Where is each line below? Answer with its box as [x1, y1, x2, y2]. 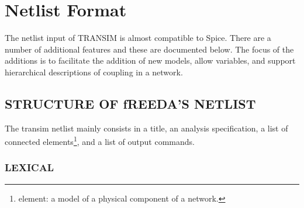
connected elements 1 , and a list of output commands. [5, 134, 195, 147]
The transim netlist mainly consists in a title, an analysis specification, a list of [5, 122, 288, 134]
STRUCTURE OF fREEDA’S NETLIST [5, 94, 256, 112]
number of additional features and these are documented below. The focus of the [5, 43, 294, 55]
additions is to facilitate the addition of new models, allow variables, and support [5, 54, 296, 67]
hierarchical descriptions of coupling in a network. [5, 65, 183, 78]
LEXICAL [5, 160, 54, 175]
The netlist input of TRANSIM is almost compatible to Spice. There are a [5, 32, 271, 44]
